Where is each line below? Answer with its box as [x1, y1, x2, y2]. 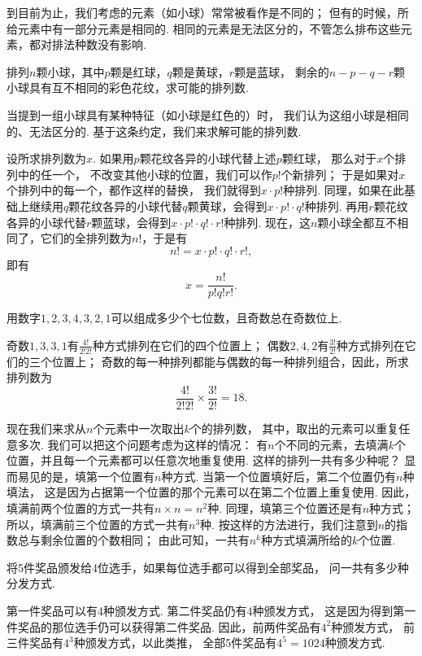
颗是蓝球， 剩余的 [234, 63, 329, 80]
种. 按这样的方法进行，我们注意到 [200, 515, 378, 532]
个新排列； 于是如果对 [281, 165, 399, 182]
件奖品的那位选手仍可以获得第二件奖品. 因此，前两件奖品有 [7, 618, 321, 635]
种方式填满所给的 [260, 531, 352, 549]
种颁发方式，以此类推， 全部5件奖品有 [73, 634, 277, 651]
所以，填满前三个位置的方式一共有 [7, 515, 189, 532]
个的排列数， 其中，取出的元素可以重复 [189, 420, 399, 437]
